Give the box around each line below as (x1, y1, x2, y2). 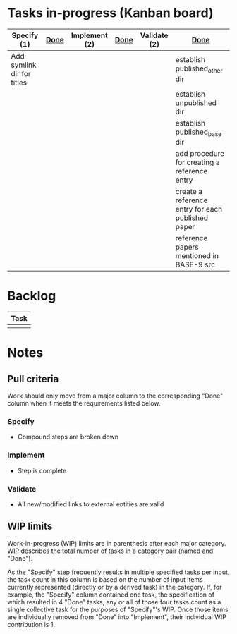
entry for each (175, 205, 223, 214)
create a (175, 187, 203, 197)
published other (175, 63, 224, 75)
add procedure (175, 149, 225, 159)
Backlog (7, 288, 56, 304)
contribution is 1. (7, 620, 55, 628)
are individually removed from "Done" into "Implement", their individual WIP (7, 612, 227, 621)
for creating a (175, 157, 220, 167)
